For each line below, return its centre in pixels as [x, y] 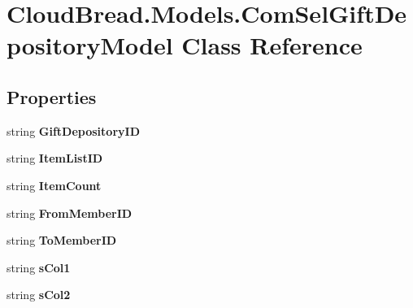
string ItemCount [54, 185]
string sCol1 [39, 267]
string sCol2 [39, 295]
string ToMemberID [62, 240]
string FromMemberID [70, 213]
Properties [52, 96]
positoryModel [90, 45]
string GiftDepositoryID [73, 130]
